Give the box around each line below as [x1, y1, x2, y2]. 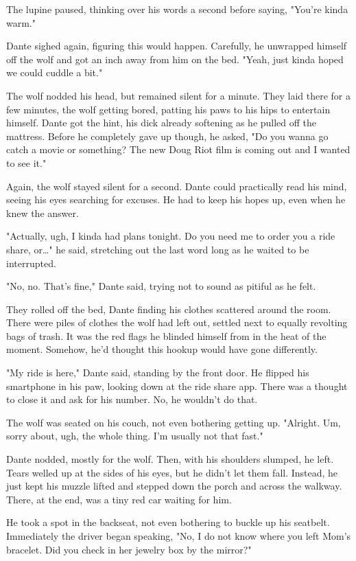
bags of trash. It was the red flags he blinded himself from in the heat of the [6, 328, 327, 343]
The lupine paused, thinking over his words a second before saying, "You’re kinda [6, 2, 348, 16]
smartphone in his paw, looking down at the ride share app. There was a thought [6, 378, 348, 393]
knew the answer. [6, 205, 79, 220]
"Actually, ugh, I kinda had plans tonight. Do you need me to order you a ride [6, 229, 335, 243]
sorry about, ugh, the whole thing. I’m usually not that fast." [6, 428, 263, 443]
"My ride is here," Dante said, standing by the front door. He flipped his [6, 365, 309, 380]
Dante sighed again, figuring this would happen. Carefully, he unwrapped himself [6, 38, 347, 53]
